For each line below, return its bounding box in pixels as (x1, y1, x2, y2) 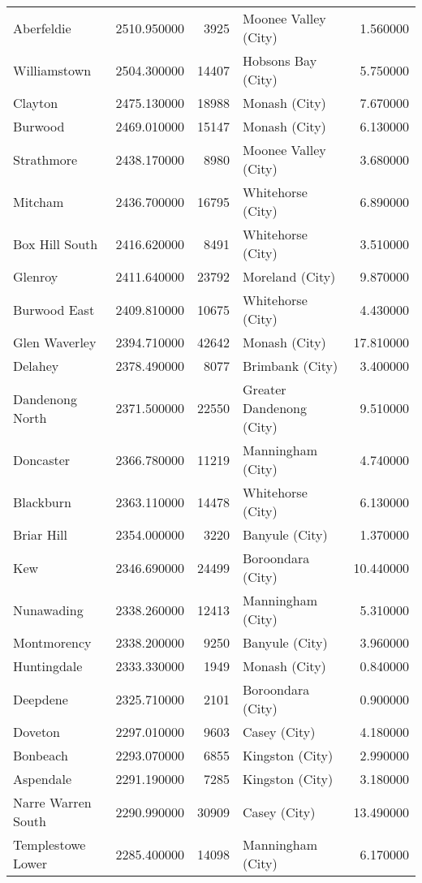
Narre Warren (13, 793, 92, 812)
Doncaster (13, 450, 71, 469)
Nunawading (13, 600, 84, 619)
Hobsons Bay (243, 51, 317, 70)
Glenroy (13, 267, 58, 286)
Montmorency (13, 633, 92, 652)
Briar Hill (13, 525, 67, 544)
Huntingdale (13, 657, 83, 675)
